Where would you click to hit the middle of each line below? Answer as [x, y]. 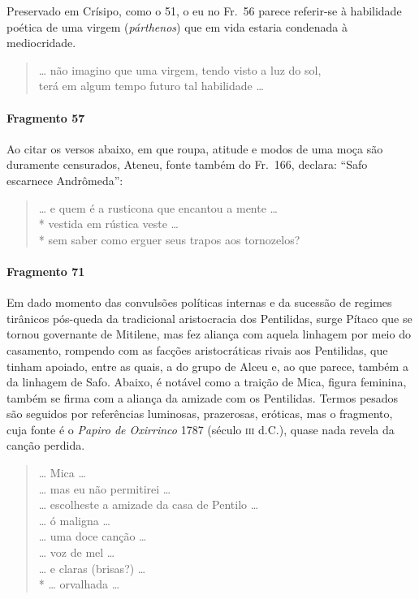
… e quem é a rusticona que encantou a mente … [158, 207]
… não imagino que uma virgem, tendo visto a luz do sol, [180, 69]
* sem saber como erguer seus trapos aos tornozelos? [169, 239]
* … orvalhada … [79, 584]
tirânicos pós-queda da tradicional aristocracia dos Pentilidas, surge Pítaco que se [209, 318]
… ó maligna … [74, 520]
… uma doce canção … [93, 536]
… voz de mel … [77, 552]
